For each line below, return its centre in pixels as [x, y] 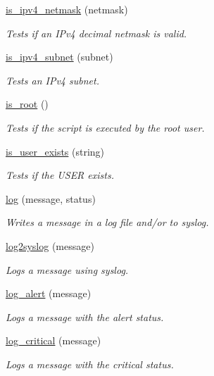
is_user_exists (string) [55, 151]
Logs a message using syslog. [67, 269]
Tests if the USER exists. [60, 175]
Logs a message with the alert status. [85, 317]
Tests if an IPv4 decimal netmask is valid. [96, 33]
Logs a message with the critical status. [90, 364]
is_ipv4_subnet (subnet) [59, 57]
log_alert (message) [49, 293]
